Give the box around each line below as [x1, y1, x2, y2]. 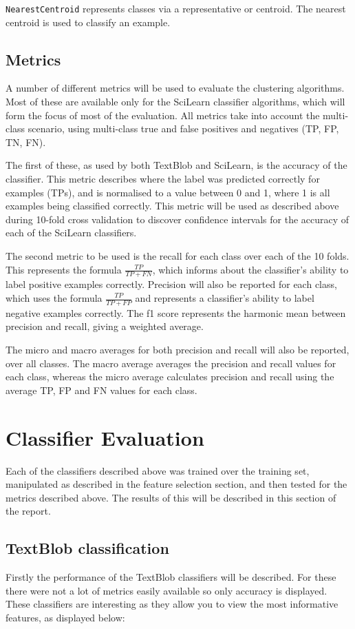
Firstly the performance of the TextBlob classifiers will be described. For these [6, 570, 336, 584]
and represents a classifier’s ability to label [135, 291, 314, 305]
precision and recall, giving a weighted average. [6, 319, 204, 333]
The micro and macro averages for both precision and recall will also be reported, [6, 342, 349, 357]
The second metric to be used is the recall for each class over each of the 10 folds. [6, 248, 349, 262]
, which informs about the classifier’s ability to [152, 262, 349, 276]
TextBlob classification [6, 537, 169, 559]
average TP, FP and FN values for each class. [6, 382, 197, 397]
